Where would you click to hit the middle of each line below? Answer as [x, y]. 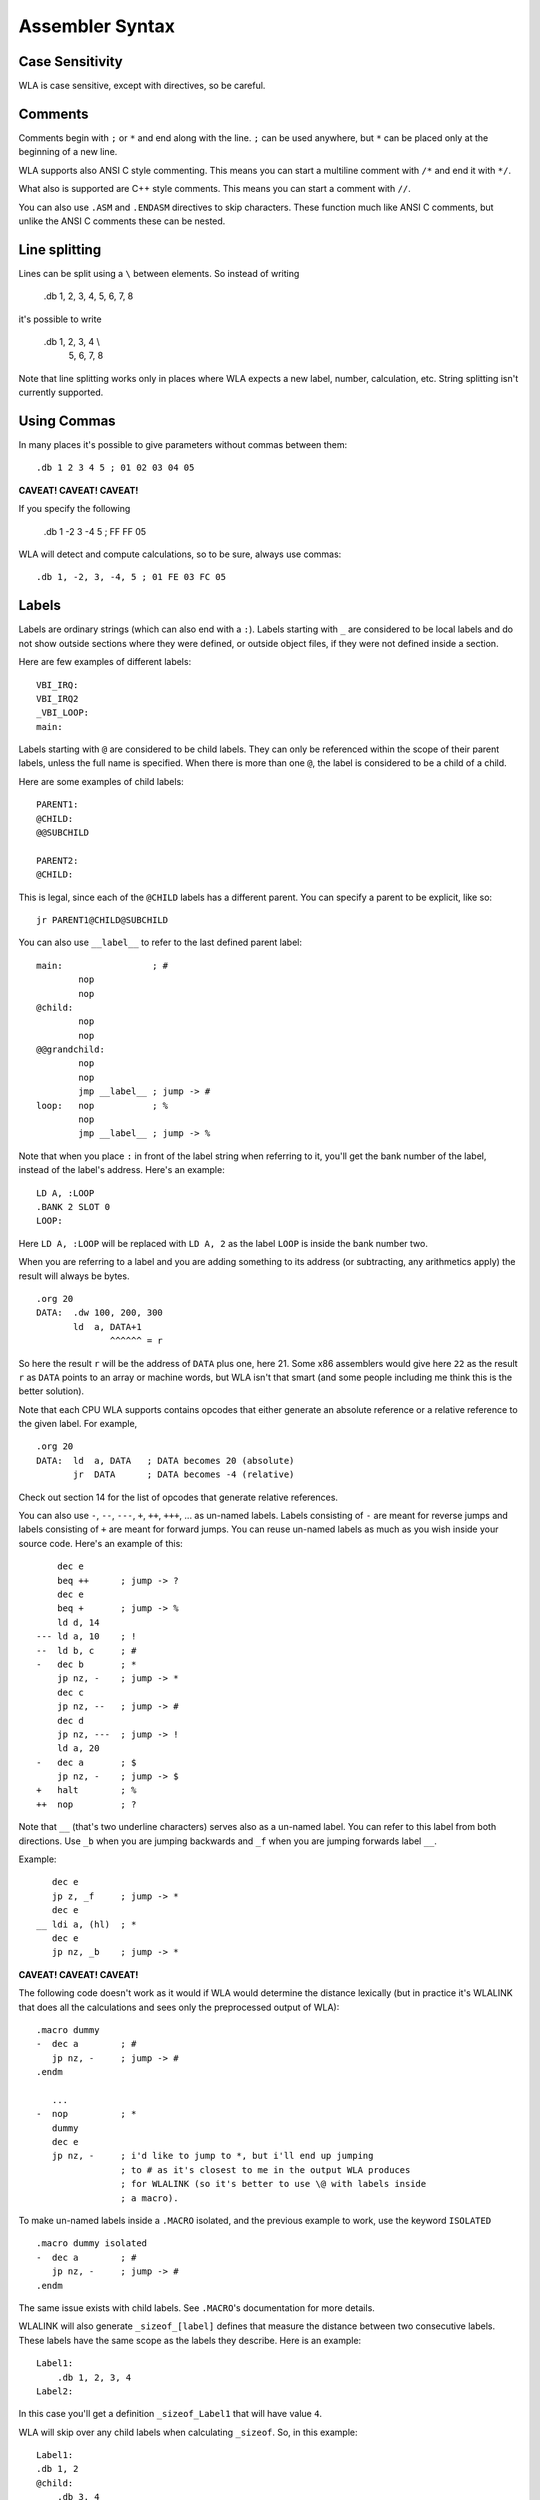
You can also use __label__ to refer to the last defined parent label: [160, 942]
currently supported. [61, 392]
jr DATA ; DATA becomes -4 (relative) [184, 1474]
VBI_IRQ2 [57, 698]
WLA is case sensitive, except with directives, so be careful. [142, 86]
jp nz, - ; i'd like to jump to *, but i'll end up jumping [212, 2156]
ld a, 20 [78, 1748]
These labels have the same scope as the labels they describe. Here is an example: [190, 2340]
